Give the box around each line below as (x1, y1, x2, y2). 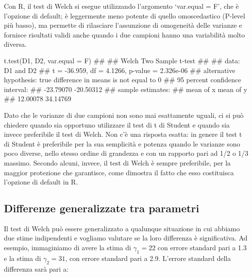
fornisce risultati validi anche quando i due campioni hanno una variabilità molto (4, 29, 245, 39)
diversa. (4, 39, 27, 49)
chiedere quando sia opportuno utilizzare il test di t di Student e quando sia (4, 119, 230, 129)
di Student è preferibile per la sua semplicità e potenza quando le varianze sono (4, 138, 240, 148)
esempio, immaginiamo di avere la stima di (4, 242, 131, 253)
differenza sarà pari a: (4, 263, 68, 274)
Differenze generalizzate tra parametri (4, 201, 200, 216)
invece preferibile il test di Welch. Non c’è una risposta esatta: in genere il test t (4, 129, 242, 139)
